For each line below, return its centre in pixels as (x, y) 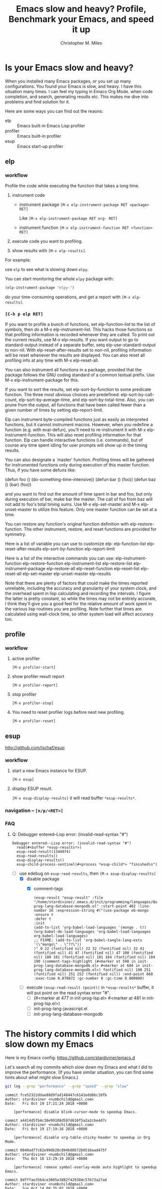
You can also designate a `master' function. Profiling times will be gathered (80, 460)
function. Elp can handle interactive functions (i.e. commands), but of (74, 440)
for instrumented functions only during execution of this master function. (77, 465)
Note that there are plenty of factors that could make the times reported (76, 583)
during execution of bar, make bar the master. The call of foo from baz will (79, 499)
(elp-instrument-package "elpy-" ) (40, 288)
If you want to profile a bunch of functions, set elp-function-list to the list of (80, 324)
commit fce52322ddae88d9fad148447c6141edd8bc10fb (56, 1095)
